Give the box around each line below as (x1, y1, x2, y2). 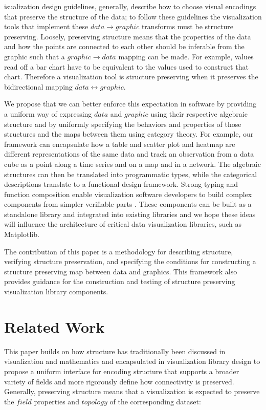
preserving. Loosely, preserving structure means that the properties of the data (4, 31, 251, 41)
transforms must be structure (141, 21, 233, 32)
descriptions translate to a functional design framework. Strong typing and (4, 179, 238, 189)
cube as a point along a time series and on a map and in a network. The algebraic (4, 158, 261, 169)
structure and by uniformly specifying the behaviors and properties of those (4, 118, 241, 129)
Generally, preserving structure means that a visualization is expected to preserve (4, 386, 260, 397)
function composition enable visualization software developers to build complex (4, 188, 252, 199)
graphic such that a (4, 51, 65, 61)
